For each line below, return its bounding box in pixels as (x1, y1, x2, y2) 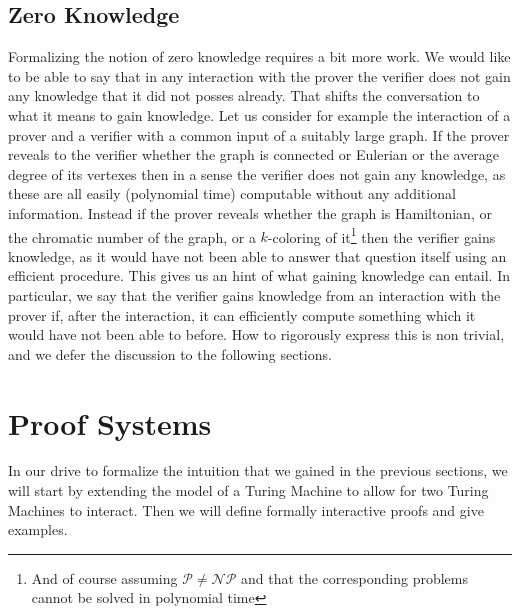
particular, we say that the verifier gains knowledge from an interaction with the (8, 284, 501, 305)
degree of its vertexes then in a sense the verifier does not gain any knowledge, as (8, 163, 506, 184)
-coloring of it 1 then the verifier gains (267, 223, 496, 247)
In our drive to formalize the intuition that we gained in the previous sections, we (8, 460, 508, 481)
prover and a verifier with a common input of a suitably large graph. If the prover (8, 124, 510, 145)
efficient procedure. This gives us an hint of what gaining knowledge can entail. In (8, 265, 510, 286)
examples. (8, 519, 68, 540)
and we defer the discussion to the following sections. (8, 343, 332, 364)
